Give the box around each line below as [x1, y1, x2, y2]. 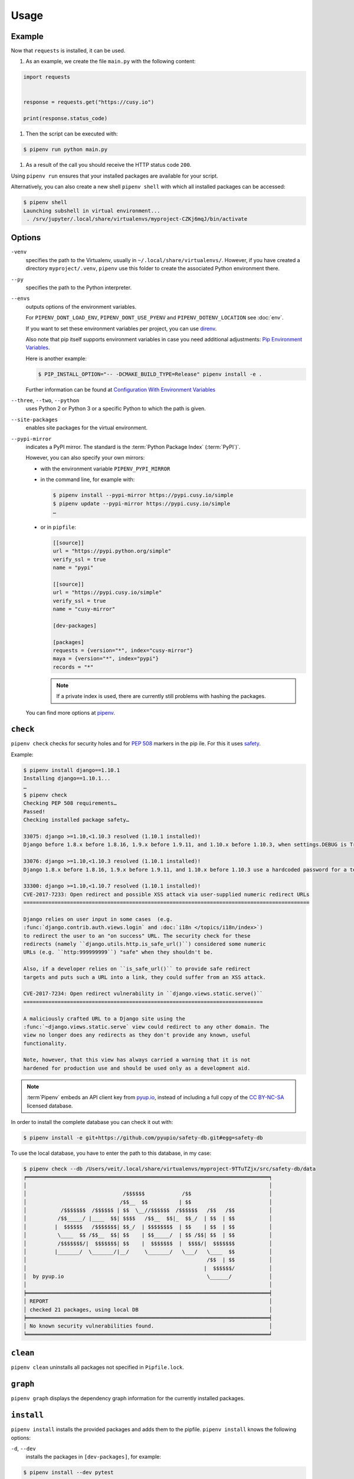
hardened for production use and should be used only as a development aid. [23, 1065, 251, 1071]
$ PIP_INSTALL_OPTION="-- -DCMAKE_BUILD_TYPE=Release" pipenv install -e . [38, 370, 263, 377]
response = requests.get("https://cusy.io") [23, 98, 155, 105]
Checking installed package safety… [23, 816, 130, 824]
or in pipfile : [40, 524, 77, 531]
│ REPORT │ [23, 1298, 273, 1304]
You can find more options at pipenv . [25, 709, 115, 716]
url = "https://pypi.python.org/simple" [53, 548, 171, 554]
